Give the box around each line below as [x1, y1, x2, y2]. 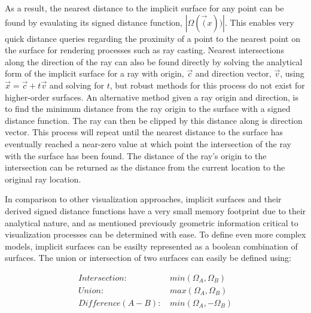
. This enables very [224, 16, 294, 28]
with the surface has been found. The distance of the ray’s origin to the [5, 149, 267, 162]
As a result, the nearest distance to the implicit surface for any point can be [5, 2, 284, 14]
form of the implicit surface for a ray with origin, [5, 67, 184, 80]
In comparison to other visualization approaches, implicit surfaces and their [5, 193, 282, 205]
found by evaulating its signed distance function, [5, 16, 182, 28]
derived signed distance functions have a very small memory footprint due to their [5, 204, 306, 217]
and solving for [49, 78, 104, 91]
